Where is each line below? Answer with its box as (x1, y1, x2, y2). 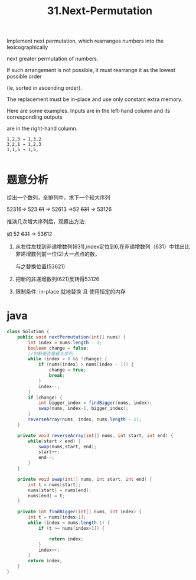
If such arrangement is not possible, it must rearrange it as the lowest (6, 67, 176, 74)
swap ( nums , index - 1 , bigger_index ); (38, 406, 129, 412)
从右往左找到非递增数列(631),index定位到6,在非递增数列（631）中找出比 (15, 243, 191, 250)
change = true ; (48, 367, 86, 373)
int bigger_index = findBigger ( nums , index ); (38, 400, 152, 406)
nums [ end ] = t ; (28, 493, 66, 498)
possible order (6, 73, 42, 80)
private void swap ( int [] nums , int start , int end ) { (17, 476, 152, 482)
